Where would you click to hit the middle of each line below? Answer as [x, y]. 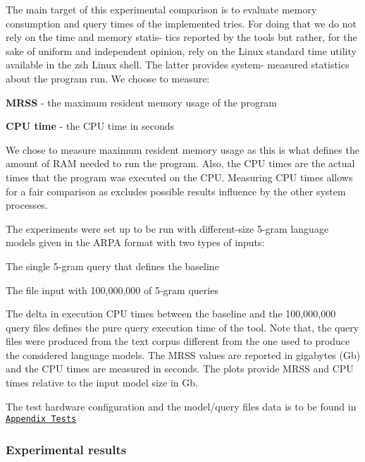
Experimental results [66, 449]
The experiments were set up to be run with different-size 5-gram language [167, 228]
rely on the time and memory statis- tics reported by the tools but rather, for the [181, 37]
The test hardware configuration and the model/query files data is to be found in [181, 406]
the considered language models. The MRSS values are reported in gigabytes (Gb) [183, 354]
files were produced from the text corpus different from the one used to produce [178, 341]
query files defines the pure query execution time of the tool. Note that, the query [182, 327]
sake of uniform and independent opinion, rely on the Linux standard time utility [181, 50]
